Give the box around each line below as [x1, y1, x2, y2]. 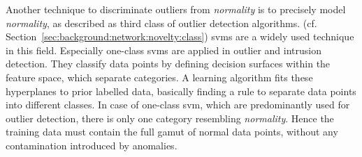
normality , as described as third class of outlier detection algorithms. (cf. [6, 15, 317, 30]
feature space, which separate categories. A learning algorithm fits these [6, 69, 313, 84]
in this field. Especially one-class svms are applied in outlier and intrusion [6, 42, 322, 57]
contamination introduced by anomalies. [6, 138, 178, 152]
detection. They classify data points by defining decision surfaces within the [6, 56, 331, 71]
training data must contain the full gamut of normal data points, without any [6, 124, 338, 139]
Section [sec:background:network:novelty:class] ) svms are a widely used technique [6, 29, 354, 44]
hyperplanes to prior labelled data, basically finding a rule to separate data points [6, 83, 356, 98]
